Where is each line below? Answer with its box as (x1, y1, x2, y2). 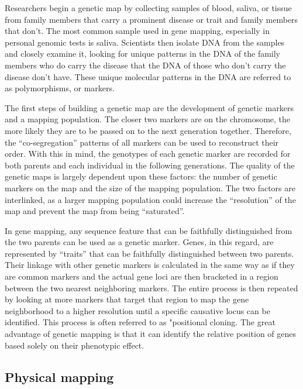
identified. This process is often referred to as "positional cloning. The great (5, 316, 276, 328)
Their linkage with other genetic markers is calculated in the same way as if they (5, 259, 295, 271)
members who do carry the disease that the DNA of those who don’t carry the (5, 58, 286, 71)
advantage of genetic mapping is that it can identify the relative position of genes (5, 328, 297, 340)
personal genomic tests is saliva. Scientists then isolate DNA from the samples (5, 36, 285, 48)
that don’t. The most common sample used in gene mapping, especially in (5, 25, 270, 37)
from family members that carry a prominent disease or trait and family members (5, 13, 298, 25)
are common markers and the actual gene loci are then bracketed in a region (5, 270, 278, 283)
